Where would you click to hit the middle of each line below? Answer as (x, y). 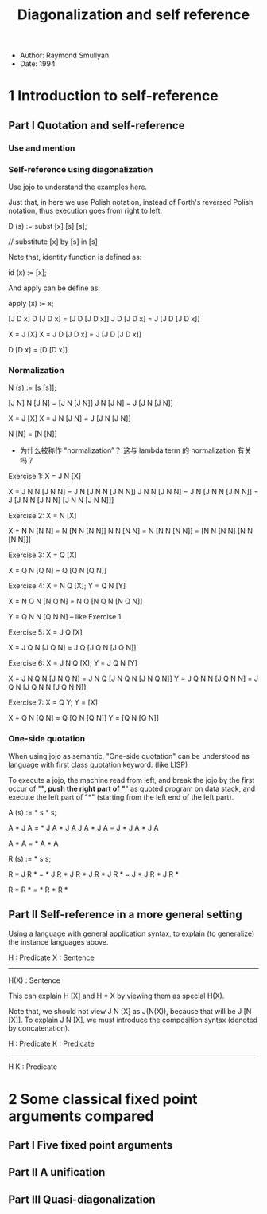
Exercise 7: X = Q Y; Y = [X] (53, 702)
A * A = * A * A (33, 843)
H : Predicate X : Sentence (51, 957)
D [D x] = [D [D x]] (38, 349)
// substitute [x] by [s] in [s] (53, 242)
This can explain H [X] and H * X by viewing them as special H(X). (116, 996)
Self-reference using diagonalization (81, 169)
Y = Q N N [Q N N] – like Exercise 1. (66, 617)
